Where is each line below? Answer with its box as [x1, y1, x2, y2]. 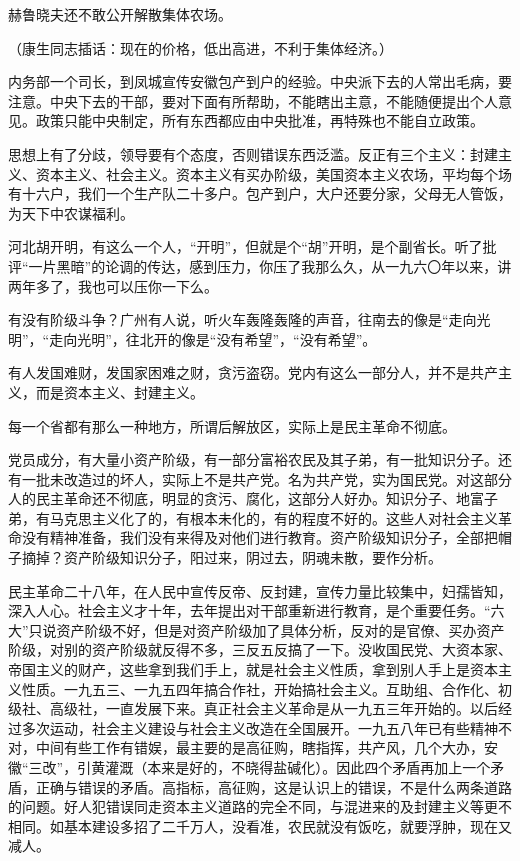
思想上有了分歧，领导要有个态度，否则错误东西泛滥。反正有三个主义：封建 [8, 143, 498, 164]
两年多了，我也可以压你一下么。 [8, 275, 218, 296]
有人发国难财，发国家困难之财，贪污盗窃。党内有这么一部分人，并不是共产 [8, 362, 498, 383]
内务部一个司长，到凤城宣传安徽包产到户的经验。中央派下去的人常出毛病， [8, 71, 498, 92]
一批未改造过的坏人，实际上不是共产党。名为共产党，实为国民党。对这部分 [21, 468, 512, 489]
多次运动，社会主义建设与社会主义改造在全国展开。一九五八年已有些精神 [21, 717, 498, 738]
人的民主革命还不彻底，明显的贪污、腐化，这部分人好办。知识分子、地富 [8, 488, 484, 509]
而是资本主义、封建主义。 [35, 381, 204, 402]
